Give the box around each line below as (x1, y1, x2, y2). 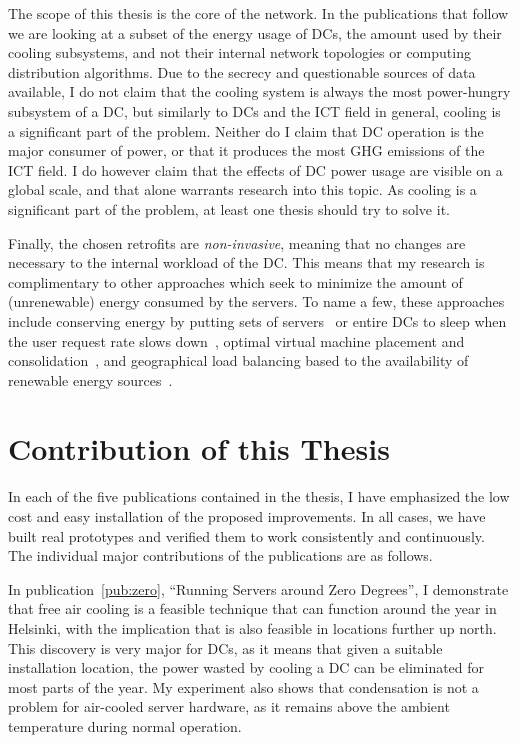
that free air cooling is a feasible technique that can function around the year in (8, 598, 497, 619)
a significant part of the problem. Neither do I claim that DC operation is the (8, 120, 484, 141)
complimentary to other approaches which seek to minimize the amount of (8, 271, 463, 292)
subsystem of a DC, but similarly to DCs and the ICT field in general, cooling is (8, 100, 501, 121)
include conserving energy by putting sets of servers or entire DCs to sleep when (8, 310, 507, 331)
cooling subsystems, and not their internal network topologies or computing (8, 42, 471, 63)
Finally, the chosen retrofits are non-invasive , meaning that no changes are (8, 232, 466, 253)
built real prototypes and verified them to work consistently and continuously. (8, 525, 485, 546)
